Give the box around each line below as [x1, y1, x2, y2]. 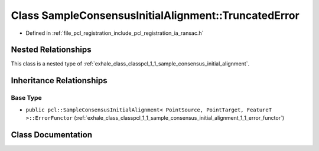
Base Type [11, 94, 42, 102]
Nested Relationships [11, 45, 92, 55]
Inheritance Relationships [11, 75, 108, 86]
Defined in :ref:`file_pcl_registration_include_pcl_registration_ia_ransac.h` [25, 29, 204, 37]
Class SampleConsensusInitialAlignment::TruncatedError [11, 9, 300, 22]
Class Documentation [11, 130, 93, 140]
